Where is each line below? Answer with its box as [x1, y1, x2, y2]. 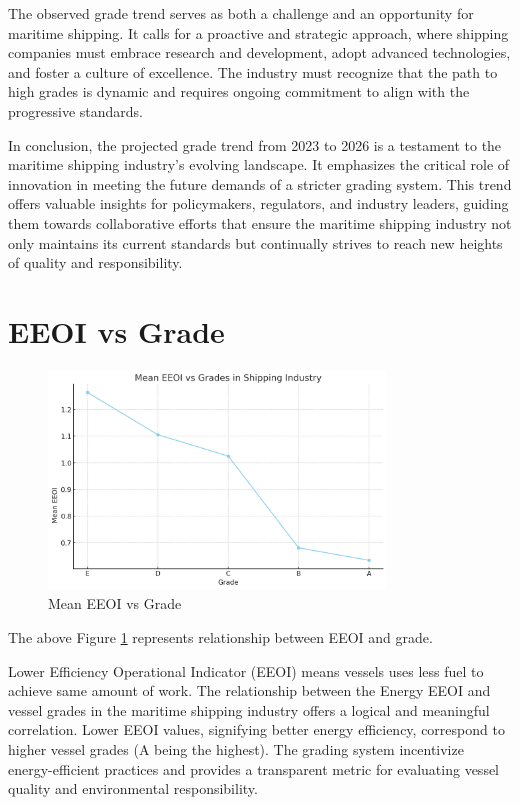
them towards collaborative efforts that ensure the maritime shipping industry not [8, 212, 512, 233]
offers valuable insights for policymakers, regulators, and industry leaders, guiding [8, 193, 509, 214]
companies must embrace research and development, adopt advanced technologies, [8, 42, 511, 63]
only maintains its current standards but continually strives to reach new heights [8, 232, 503, 253]
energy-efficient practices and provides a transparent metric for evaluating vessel [8, 758, 500, 779]
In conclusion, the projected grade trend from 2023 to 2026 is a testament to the [8, 134, 502, 155]
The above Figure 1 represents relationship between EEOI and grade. [8, 626, 433, 647]
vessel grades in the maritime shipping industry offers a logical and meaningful [8, 699, 490, 720]
